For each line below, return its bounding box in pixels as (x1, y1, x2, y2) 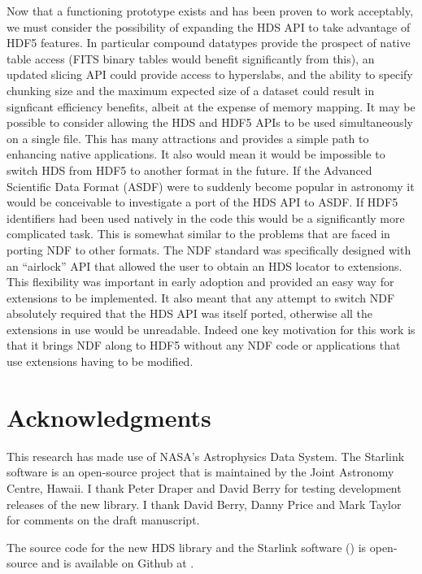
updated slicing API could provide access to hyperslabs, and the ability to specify (7, 66, 413, 83)
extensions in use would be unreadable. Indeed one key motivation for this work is (7, 320, 415, 337)
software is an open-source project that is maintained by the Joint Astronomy (7, 463, 394, 481)
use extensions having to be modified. (7, 353, 194, 370)
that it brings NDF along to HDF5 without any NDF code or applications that (7, 337, 401, 354)
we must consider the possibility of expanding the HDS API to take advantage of (7, 18, 411, 35)
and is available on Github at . (41, 554, 194, 572)
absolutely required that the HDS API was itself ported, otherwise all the (7, 305, 373, 322)
